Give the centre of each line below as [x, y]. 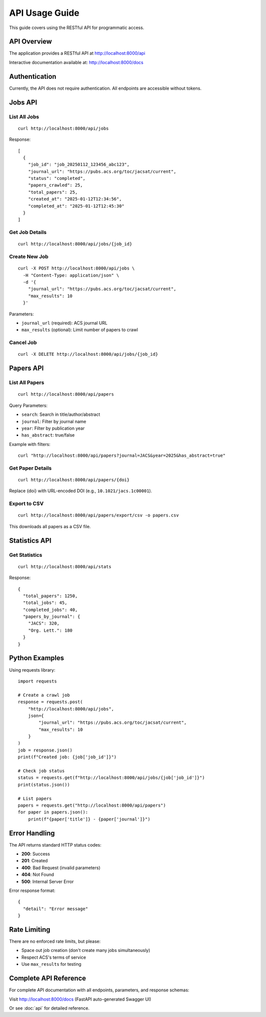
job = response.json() [45, 750]
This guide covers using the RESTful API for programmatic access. [77, 28]
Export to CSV [26, 504]
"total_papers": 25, [53, 192]
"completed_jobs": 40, [50, 610]
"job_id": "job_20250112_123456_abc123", [79, 165]
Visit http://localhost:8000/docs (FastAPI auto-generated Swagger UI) [80, 999]
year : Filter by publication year [53, 428]
